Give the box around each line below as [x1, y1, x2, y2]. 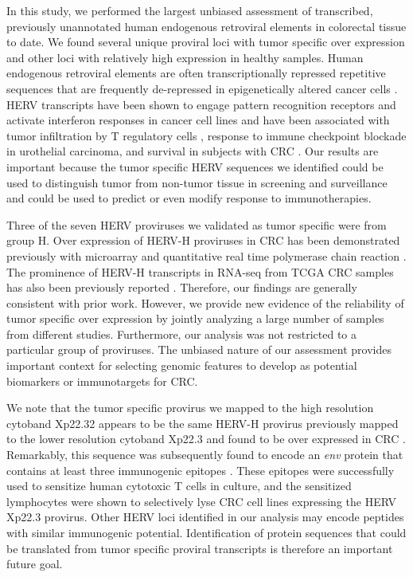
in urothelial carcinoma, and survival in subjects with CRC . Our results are [6, 143, 379, 159]
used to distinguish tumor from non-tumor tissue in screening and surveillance [6, 174, 388, 190]
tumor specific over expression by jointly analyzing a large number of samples [6, 310, 384, 327]
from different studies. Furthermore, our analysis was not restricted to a [6, 325, 357, 342]
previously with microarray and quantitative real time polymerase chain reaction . [6, 247, 407, 264]
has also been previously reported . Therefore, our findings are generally [6, 279, 357, 296]
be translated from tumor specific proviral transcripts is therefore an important [6, 540, 393, 556]
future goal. [6, 555, 63, 572]
